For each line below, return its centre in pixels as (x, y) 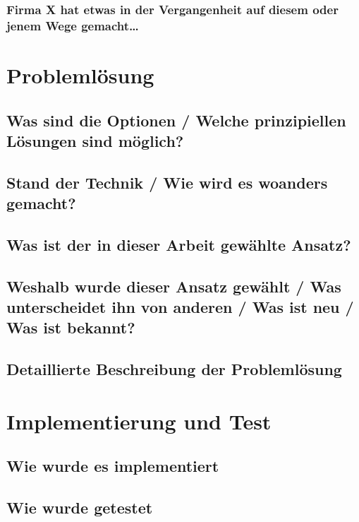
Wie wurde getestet (80, 508)
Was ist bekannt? (71, 327)
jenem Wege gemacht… (73, 25)
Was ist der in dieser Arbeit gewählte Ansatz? (179, 244)
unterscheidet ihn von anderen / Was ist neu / (180, 307)
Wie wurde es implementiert (113, 466)
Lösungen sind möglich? (95, 140)
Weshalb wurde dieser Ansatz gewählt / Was (174, 286)
